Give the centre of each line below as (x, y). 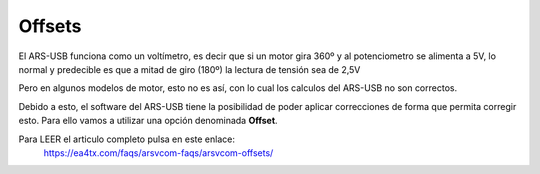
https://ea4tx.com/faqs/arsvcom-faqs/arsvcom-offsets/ (158, 152)
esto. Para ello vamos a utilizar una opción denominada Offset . (148, 121)
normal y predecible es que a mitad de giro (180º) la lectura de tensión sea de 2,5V (189, 69)
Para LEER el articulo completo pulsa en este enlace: (126, 139)
